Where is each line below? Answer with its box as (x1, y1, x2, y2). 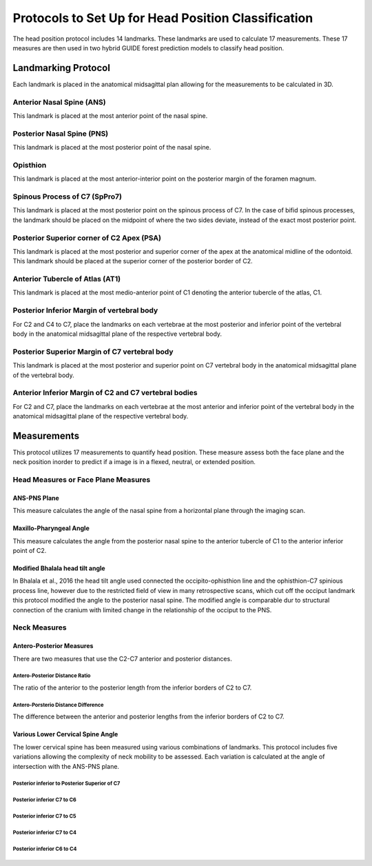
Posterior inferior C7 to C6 (12, 796, 77, 803)
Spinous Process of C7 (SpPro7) (12, 192, 123, 201)
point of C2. (12, 547, 47, 555)
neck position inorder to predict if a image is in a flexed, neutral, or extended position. (12, 458, 256, 466)
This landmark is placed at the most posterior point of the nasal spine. (12, 143, 211, 152)
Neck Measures (12, 623, 67, 632)
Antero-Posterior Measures (12, 642, 94, 650)
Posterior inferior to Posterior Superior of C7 (12, 780, 121, 787)
